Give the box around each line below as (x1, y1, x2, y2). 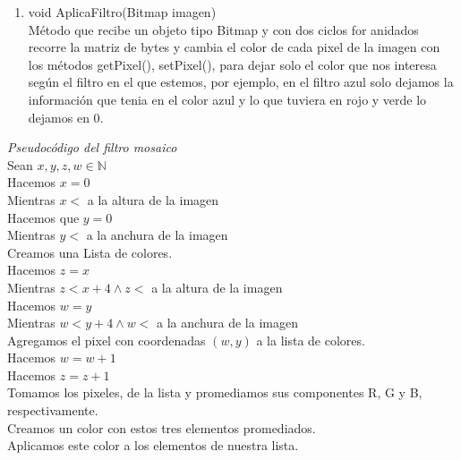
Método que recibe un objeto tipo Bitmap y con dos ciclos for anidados (28, 20, 419, 38)
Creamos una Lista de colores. (7, 243, 173, 261)
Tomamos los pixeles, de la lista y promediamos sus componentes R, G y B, (7, 383, 423, 402)
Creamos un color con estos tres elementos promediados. (7, 418, 316, 437)
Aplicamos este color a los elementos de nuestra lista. (7, 436, 299, 455)
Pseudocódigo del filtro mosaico (7, 138, 177, 157)
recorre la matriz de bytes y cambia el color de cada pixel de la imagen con (28, 38, 440, 56)
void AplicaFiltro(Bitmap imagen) (28, 3, 217, 21)
